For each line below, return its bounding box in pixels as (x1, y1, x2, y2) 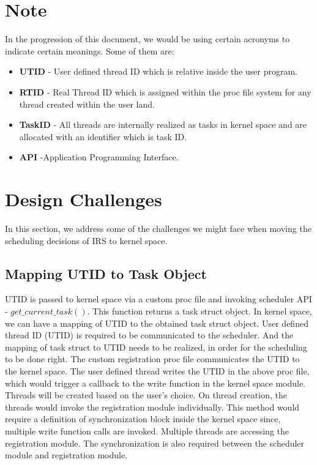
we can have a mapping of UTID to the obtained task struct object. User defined (5, 316, 308, 329)
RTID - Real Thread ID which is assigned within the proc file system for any (19, 85, 311, 98)
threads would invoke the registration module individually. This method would (5, 400, 300, 413)
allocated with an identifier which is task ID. (19, 130, 187, 143)
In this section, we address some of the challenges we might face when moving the (5, 222, 311, 234)
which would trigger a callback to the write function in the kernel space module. (5, 376, 306, 389)
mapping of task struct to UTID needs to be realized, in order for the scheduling (5, 340, 307, 353)
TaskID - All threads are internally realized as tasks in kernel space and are (19, 118, 307, 131)
